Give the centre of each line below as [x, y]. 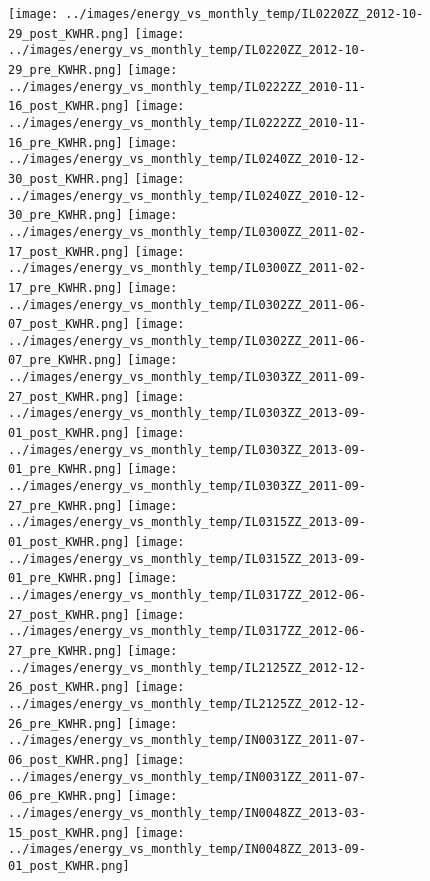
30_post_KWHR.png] [69, 178]
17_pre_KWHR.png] [65, 287]
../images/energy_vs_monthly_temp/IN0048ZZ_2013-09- [187, 849]
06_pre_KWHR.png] [65, 796]
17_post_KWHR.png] [69, 251]
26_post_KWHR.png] [69, 687]
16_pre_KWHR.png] [65, 142]
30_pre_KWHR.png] [65, 215]
